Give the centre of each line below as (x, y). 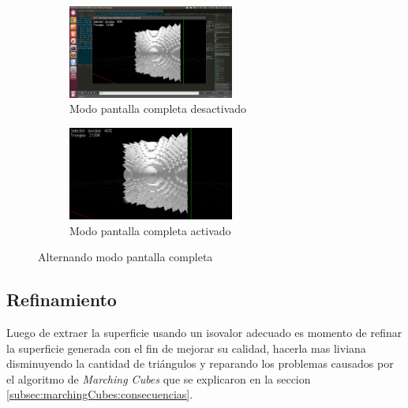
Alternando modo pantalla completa (125, 257)
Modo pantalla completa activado (150, 230)
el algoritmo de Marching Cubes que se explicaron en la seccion (159, 378)
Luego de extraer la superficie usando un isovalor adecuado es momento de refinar (204, 332)
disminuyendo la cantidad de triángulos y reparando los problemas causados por (200, 363)
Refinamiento (62, 299)
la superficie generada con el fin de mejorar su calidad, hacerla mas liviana (186, 348)
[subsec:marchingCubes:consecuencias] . (100, 394)
